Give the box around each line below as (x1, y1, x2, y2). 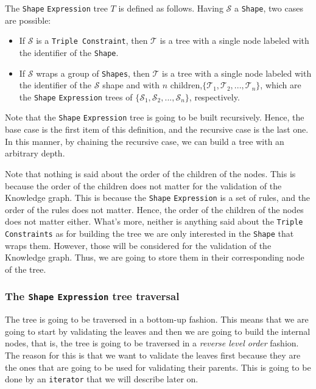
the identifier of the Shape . (19, 46, 119, 58)
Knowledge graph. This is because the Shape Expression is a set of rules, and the (5, 191, 311, 204)
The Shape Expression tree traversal (5, 289, 180, 304)
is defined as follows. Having (118, 2, 223, 14)
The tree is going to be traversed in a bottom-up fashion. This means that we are (5, 313, 309, 326)
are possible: (5, 13, 51, 26)
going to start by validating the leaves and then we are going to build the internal (5, 324, 311, 337)
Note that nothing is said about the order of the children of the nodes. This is (5, 167, 296, 180)
